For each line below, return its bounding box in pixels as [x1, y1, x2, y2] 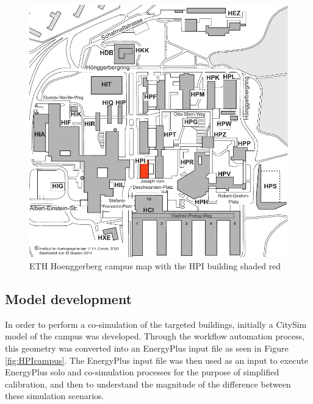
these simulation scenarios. [5, 389, 104, 402]
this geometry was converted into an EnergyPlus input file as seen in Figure [5, 341, 289, 354]
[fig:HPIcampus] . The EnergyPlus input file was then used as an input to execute [5, 353, 308, 366]
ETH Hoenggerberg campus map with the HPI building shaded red [29, 259, 281, 272]
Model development [5, 289, 132, 308]
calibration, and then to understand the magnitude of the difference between [5, 377, 291, 390]
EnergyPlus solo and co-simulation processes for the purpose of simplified [5, 366, 279, 378]
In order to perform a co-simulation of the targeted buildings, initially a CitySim [5, 317, 307, 330]
